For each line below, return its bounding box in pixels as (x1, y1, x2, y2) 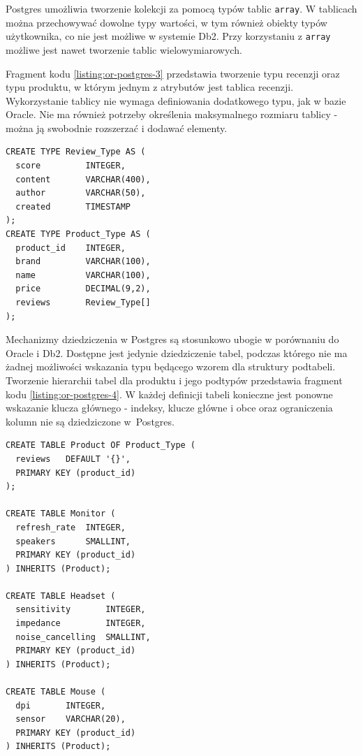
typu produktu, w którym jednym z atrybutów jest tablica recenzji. (6, 80, 294, 94)
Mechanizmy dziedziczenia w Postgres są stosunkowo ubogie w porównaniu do (6, 332, 339, 347)
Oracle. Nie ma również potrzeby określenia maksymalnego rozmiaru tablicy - (6, 107, 338, 122)
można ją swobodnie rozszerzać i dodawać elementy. (6, 120, 228, 135)
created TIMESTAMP (15, 201, 131, 212)
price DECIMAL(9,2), (15, 284, 151, 294)
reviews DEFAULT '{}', (15, 453, 131, 464)
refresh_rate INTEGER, (15, 522, 126, 532)
